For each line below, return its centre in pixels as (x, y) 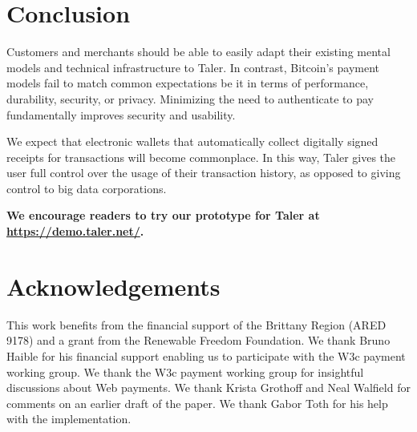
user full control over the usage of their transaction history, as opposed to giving (204, 173)
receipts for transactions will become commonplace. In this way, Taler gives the (201, 157)
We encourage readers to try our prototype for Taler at (163, 215)
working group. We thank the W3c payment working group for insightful (185, 371)
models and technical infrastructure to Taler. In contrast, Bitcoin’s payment (193, 67)
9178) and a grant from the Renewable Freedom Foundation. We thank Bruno (198, 340)
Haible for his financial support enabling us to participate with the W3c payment (206, 355)
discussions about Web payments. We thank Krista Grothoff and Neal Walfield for (208, 388)
